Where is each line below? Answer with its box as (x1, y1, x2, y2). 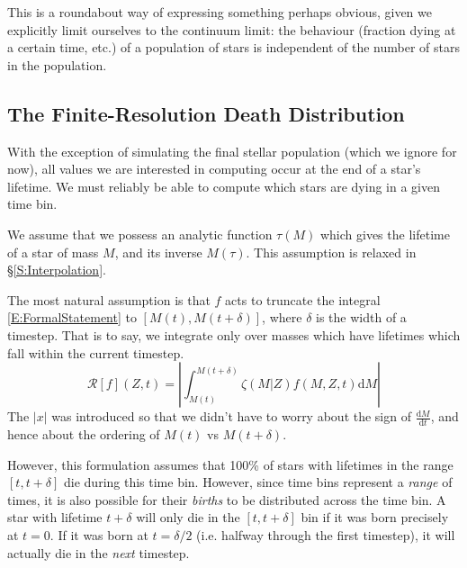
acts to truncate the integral (225, 290, 381, 309)
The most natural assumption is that (7, 290, 211, 309)
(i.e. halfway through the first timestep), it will (196, 525, 455, 544)
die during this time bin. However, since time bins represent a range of (64, 473, 453, 491)
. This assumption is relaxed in (246, 242, 417, 261)
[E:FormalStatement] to (7, 308, 137, 327)
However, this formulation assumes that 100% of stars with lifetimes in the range (7, 455, 454, 473)
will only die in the (136, 508, 240, 527)
